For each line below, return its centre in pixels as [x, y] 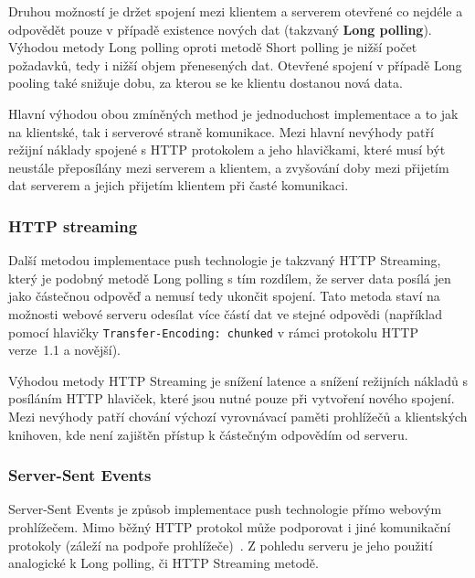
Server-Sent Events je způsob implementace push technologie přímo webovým [225, 509]
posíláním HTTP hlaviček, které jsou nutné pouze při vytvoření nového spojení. [232, 398]
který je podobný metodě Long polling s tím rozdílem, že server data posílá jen [230, 278]
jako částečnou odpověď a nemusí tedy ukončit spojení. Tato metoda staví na [224, 296]
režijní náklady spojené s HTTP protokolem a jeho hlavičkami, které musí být [227, 150]
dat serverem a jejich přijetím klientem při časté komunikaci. [179, 185]
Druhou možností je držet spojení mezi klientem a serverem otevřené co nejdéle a [236, 11]
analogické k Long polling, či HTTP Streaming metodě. [164, 563]
